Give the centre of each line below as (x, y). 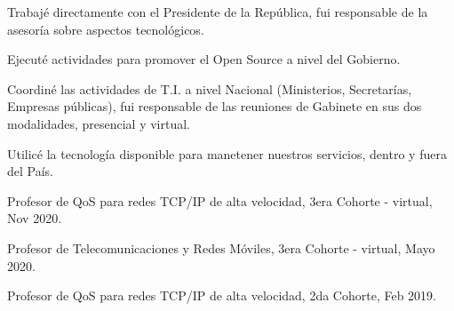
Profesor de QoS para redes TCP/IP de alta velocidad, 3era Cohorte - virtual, (220, 200)
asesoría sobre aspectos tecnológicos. (106, 29)
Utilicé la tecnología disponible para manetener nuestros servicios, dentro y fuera (227, 153)
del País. (30, 171)
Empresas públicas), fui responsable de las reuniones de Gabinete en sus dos (215, 106)
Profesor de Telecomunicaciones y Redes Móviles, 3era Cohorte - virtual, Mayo (221, 247)
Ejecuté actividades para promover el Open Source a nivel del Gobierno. (204, 59)
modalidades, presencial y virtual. (99, 123)
